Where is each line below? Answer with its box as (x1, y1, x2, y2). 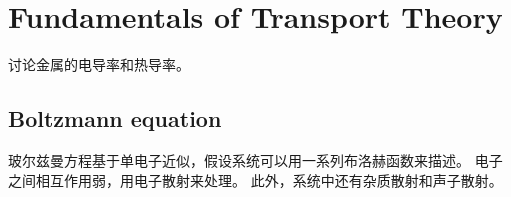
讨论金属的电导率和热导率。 (8, 54, 190, 75)
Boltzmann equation (8, 103, 222, 134)
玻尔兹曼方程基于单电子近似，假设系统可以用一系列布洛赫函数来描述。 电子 (8, 149, 503, 170)
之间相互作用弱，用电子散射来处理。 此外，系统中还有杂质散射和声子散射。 (8, 169, 503, 190)
